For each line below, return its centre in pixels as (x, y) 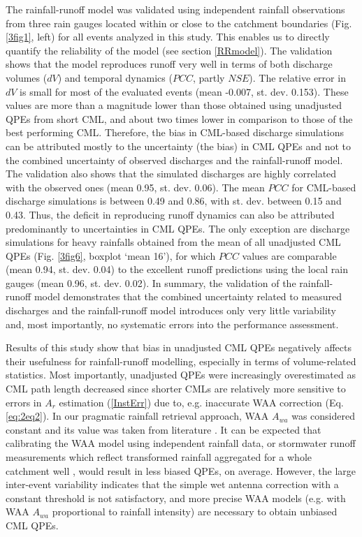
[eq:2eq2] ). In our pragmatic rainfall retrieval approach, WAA (137, 416)
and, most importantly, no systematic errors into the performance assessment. (172, 324)
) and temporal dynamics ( (115, 77)
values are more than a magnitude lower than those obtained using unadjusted (174, 105)
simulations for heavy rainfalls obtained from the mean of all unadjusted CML (173, 242)
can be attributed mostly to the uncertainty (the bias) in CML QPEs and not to (179, 146)
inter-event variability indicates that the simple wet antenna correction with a (172, 484)
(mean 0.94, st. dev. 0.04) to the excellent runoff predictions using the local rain (177, 269)
